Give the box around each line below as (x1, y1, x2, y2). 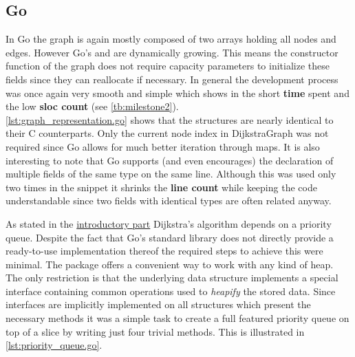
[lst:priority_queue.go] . (6, 338, 103, 352)
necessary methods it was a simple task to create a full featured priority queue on (6, 311, 349, 325)
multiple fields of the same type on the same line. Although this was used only (6, 166, 336, 181)
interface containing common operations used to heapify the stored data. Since (6, 283, 336, 298)
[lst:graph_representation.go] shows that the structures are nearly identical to (6, 112, 334, 127)
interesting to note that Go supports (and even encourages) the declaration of (6, 153, 334, 167)
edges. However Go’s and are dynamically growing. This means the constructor (6, 45, 338, 59)
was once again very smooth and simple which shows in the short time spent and (6, 85, 349, 100)
